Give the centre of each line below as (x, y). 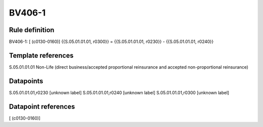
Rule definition (32, 30)
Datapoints (26, 81)
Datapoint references (42, 106)
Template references (41, 55)
